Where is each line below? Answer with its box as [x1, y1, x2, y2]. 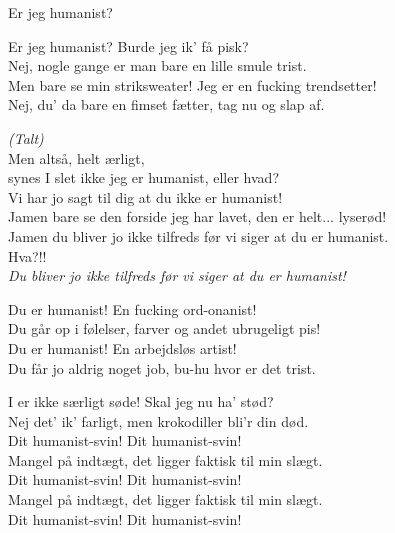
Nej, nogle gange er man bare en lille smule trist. [8, 55, 307, 76]
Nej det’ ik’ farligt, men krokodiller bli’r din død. [8, 410, 309, 431]
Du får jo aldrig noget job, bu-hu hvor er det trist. [8, 357, 316, 378]
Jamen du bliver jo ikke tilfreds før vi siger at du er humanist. [8, 225, 389, 246]
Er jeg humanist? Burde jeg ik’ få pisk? [8, 35, 249, 56]
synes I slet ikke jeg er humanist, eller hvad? [8, 167, 280, 188]
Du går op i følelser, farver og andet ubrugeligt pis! [8, 318, 321, 339]
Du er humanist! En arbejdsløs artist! [8, 337, 237, 358]
